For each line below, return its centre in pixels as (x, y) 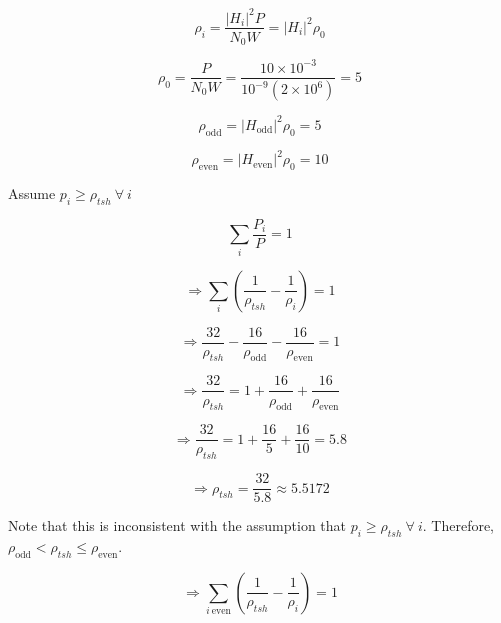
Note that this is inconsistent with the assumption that (177, 525)
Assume (32, 193)
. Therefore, (458, 525)
